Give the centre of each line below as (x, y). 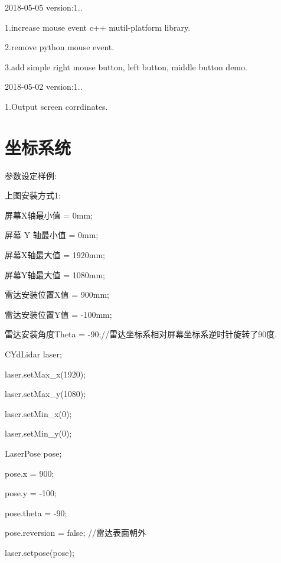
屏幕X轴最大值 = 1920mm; (55, 255)
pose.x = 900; (30, 473)
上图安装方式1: (33, 195)
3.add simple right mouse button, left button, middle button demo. (126, 66)
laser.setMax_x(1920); (45, 374)
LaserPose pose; (33, 453)
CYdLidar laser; (33, 354)
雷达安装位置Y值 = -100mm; (58, 314)
